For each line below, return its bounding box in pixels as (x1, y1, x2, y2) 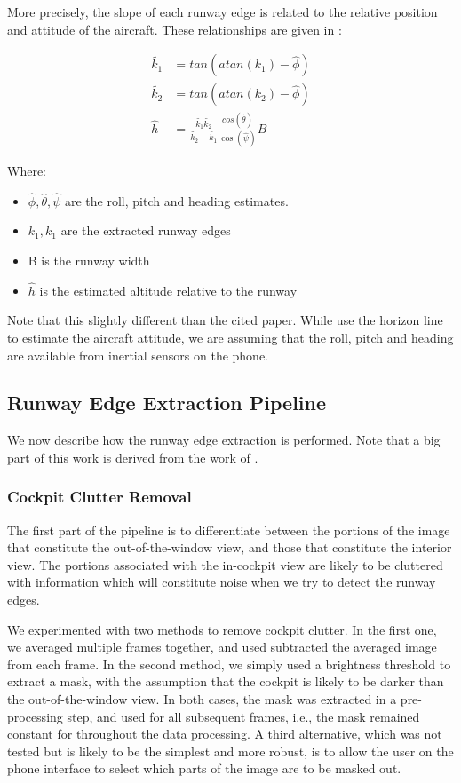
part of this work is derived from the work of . (7, 447, 258, 466)
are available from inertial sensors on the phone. (7, 345, 268, 364)
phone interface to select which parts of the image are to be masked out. (7, 759, 401, 778)
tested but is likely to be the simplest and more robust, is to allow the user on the (7, 741, 454, 760)
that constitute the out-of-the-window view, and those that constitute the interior (7, 538, 452, 557)
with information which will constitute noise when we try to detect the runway (7, 573, 436, 591)
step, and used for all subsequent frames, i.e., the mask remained (67, 707, 420, 725)
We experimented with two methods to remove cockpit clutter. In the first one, (7, 620, 437, 638)
